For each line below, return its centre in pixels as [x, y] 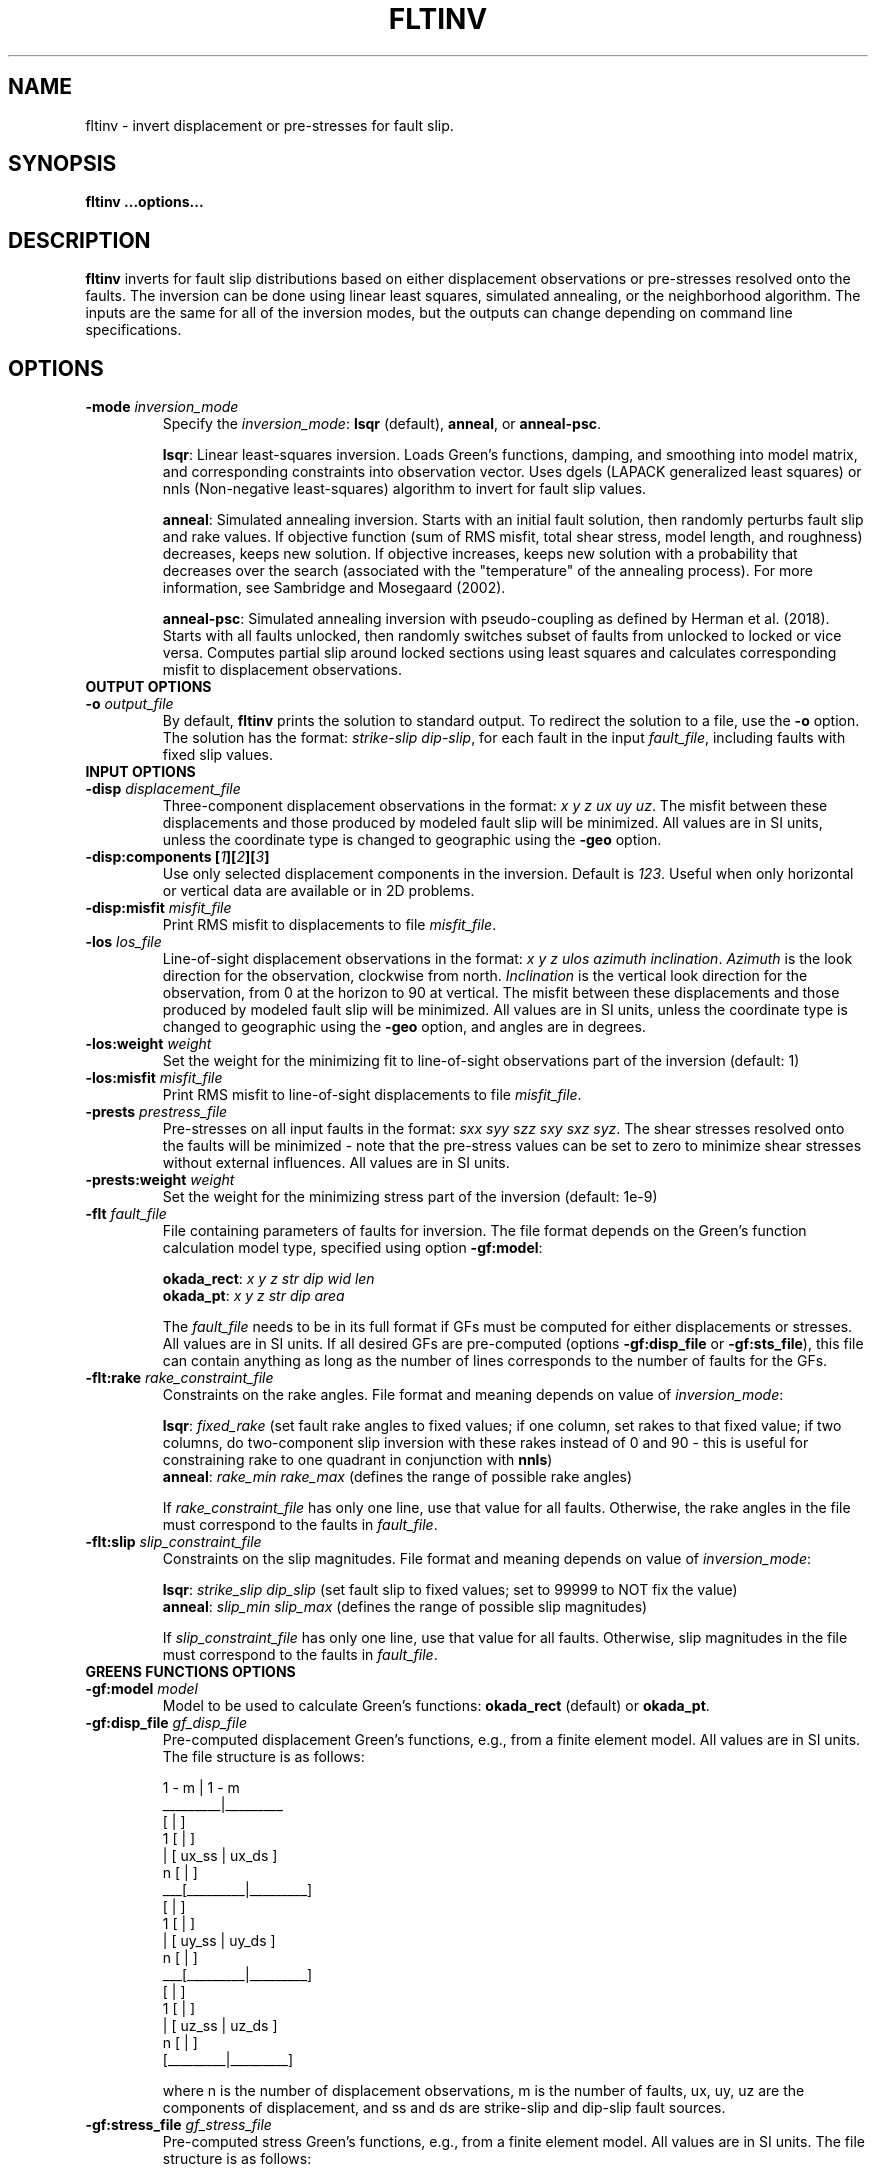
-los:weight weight [148, 1044]
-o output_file [129, 704]
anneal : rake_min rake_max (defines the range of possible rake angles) [397, 1477]
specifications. [133, 330]
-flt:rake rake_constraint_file [179, 1378]
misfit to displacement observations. [282, 670]
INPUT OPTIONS [140, 772]
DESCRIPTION [79, 240]
